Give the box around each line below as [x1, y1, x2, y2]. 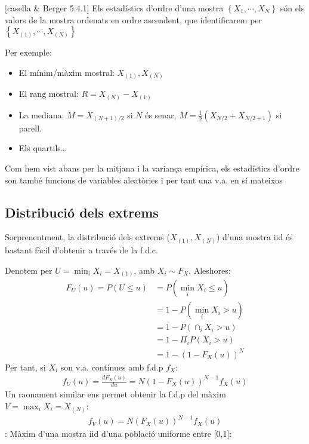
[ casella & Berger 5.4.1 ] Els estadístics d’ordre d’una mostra [5, 2, 224, 14]
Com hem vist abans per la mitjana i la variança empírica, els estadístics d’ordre [5, 162, 299, 174]
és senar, [145, 108, 177, 121]
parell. [18, 121, 42, 134]
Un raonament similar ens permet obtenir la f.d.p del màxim [5, 388, 226, 400]
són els [280, 2, 305, 14]
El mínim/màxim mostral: [18, 66, 115, 78]
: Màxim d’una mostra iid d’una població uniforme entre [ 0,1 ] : [5, 427, 232, 440]
